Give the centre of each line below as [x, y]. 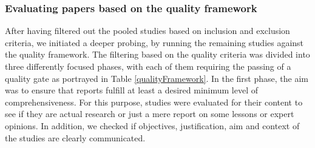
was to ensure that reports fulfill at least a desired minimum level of [132, 90]
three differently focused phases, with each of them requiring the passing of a [148, 66]
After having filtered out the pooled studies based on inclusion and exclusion [147, 31]
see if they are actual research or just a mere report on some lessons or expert [150, 114]
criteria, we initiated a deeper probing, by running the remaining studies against [154, 42]
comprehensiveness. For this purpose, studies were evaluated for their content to [154, 102]
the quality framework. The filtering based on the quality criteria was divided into [157, 54]
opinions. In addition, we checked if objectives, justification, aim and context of [152, 125]
